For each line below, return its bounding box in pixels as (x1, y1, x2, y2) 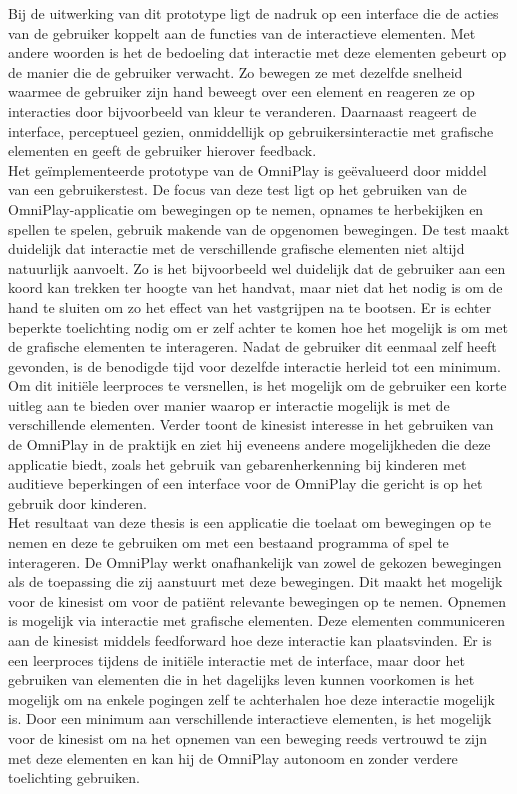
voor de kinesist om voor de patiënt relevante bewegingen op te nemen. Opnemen (8, 590, 507, 611)
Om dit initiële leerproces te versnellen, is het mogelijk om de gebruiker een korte (8, 375, 507, 396)
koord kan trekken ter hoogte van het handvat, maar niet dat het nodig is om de (8, 277, 503, 298)
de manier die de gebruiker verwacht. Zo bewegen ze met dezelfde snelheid (8, 61, 463, 82)
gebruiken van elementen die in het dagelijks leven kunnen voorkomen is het (8, 669, 475, 690)
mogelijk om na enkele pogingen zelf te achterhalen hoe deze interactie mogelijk (8, 688, 495, 709)
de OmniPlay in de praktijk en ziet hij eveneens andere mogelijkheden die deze (8, 434, 491, 455)
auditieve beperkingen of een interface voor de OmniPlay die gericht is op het (8, 473, 483, 494)
